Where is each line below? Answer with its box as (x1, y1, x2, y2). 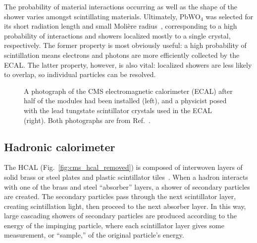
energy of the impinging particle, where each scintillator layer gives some (4, 220, 224, 230)
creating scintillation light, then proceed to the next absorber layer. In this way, (4, 201, 246, 211)
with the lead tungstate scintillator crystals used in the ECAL (24, 105, 212, 115)
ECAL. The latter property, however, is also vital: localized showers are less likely (4, 59, 252, 70)
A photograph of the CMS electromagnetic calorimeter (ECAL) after (24, 85, 233, 96)
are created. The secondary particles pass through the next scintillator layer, (4, 191, 236, 202)
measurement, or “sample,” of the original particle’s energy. (4, 230, 184, 240)
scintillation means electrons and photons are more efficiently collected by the (4, 49, 240, 60)
